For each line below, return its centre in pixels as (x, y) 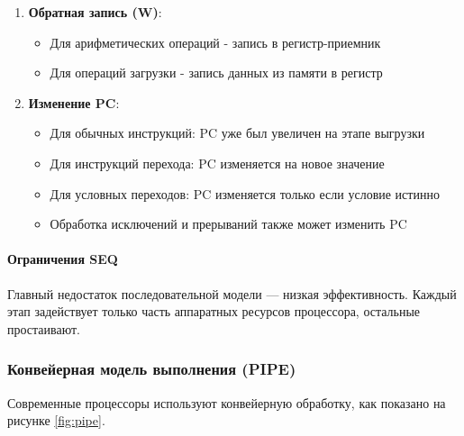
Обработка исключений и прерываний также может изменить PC (228, 224)
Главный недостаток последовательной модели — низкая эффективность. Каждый (232, 293)
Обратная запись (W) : (95, 12)
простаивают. (44, 328)
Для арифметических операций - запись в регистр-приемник (215, 42)
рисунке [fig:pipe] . (56, 420)
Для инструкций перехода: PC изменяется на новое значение (217, 163)
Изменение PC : (74, 102)
